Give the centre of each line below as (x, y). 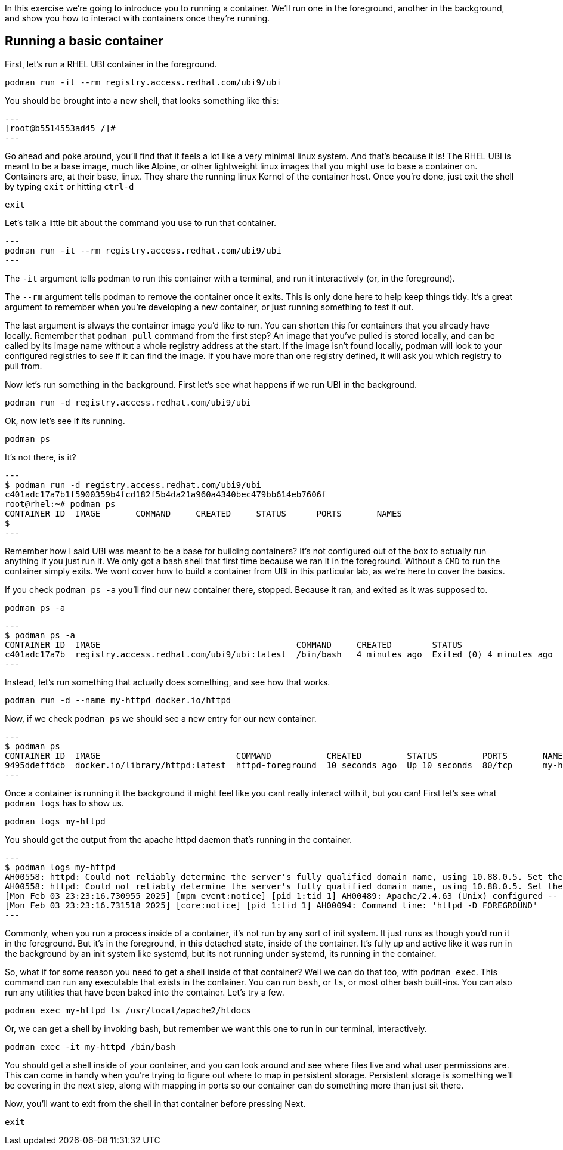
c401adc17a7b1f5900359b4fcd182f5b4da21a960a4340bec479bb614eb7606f (166, 494)
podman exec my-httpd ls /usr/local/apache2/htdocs (128, 1010)
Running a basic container (84, 41)
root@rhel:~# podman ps (60, 504)
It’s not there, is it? (41, 457)
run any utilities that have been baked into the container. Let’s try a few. (145, 992)
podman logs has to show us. (64, 803)
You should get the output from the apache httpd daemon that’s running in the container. (179, 839)
